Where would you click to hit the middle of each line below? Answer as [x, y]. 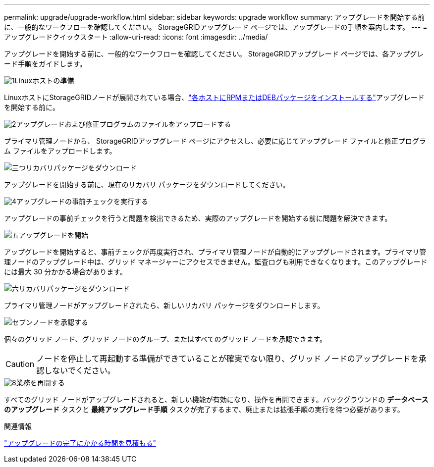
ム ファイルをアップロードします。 [60, 151]
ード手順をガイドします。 [45, 64]
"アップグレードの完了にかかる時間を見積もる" [80, 443]
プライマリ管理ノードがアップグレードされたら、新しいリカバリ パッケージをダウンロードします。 [164, 305]
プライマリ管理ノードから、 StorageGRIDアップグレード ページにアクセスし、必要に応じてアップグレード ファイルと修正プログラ [215, 141]
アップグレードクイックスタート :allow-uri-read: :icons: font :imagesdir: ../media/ [136, 37]
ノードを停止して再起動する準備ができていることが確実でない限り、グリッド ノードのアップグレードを [227, 359]
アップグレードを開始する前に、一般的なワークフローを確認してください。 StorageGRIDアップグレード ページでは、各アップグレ [214, 54]
